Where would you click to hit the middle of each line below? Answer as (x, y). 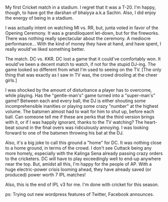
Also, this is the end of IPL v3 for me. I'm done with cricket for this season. (82, 184)
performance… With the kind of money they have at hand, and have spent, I (83, 44)
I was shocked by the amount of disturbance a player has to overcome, (78, 90)
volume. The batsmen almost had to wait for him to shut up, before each (80, 111)
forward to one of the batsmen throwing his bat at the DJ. (64, 133)
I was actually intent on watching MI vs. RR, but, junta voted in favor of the (82, 28)
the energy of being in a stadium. (39, 18)
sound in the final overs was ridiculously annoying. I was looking (82, 127)
